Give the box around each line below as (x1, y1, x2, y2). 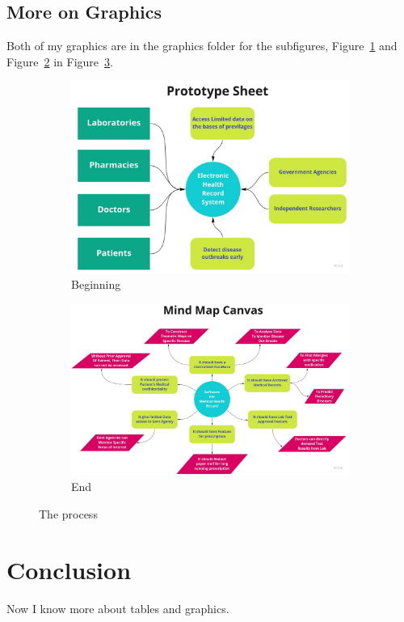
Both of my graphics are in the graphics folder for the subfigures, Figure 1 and (6, 37, 398, 54)
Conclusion (6, 552, 132, 586)
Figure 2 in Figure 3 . (6, 53, 113, 70)
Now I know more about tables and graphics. (6, 599, 229, 616)
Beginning (71, 276, 121, 293)
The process (39, 505, 98, 522)
